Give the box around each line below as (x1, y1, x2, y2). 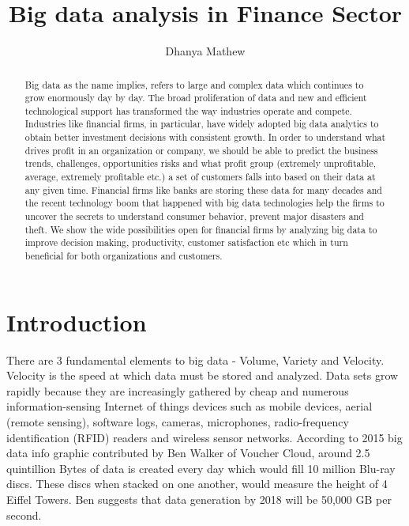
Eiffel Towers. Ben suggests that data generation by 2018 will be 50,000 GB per (6, 490, 392, 507)
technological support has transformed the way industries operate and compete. (24, 104, 352, 117)
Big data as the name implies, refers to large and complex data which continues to (24, 78, 364, 91)
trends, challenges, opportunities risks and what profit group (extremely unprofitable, (24, 157, 377, 170)
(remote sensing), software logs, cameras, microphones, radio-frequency (6, 414, 349, 430)
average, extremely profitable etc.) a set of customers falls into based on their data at (24, 170, 376, 184)
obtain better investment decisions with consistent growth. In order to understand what (24, 131, 386, 144)
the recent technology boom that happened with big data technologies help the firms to (24, 196, 385, 210)
